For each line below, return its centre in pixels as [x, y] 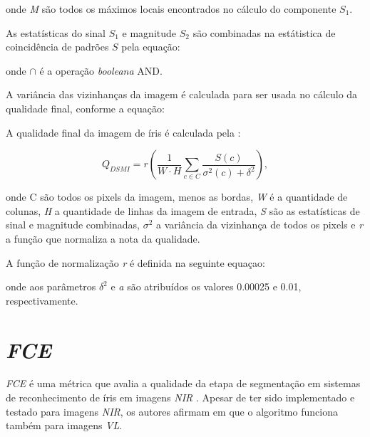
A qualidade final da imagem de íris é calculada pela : [123, 132]
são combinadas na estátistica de [264, 32]
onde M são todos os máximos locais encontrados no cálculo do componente [171, 9]
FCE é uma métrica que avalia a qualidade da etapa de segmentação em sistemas [183, 383]
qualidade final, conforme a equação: [85, 108]
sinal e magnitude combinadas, [73, 225]
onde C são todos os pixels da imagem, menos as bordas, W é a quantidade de [177, 197]
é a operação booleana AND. [101, 70]
